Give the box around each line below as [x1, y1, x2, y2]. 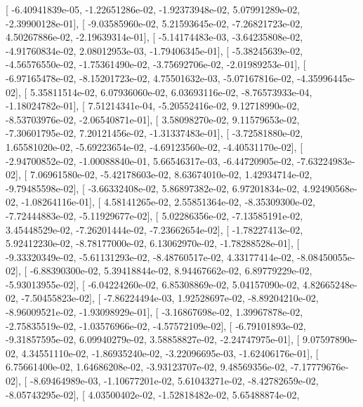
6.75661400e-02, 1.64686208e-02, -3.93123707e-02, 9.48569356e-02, [6, 359, 288, 374]
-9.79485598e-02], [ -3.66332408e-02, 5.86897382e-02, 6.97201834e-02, [6, 180, 300, 195]
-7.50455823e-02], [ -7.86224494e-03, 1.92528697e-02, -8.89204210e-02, [21, 291, 319, 305]
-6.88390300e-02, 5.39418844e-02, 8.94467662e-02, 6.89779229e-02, [29, 263, 312, 278]
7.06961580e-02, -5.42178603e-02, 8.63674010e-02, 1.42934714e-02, [29, 167, 312, 182]
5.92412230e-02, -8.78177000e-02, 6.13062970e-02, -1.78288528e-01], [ [6, 236, 300, 251]
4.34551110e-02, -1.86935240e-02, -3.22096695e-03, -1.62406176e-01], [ [21, 345, 319, 360]
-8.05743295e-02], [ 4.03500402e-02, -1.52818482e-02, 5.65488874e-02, [6, 387, 300, 401]
